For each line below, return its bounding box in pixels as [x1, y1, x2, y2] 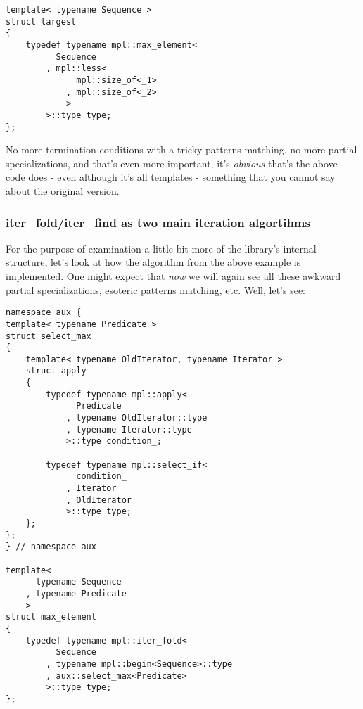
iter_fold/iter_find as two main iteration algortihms [6, 213, 310, 231]
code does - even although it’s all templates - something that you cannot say [6, 170, 336, 184]
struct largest [6, 16, 77, 27]
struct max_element [6, 612, 96, 622]
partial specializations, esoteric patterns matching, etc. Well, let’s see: [6, 282, 305, 297]
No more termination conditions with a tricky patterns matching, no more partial [6, 142, 357, 157]
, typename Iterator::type [65, 424, 192, 435]
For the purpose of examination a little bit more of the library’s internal [6, 241, 317, 255]
